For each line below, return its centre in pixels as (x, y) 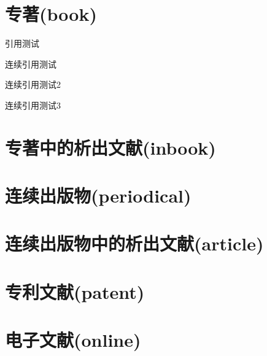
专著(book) (51, 14)
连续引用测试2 (33, 84)
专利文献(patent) (75, 291)
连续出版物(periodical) (98, 195)
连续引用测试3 (33, 105)
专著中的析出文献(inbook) (110, 147)
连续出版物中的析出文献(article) (134, 243)
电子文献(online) (73, 340)
